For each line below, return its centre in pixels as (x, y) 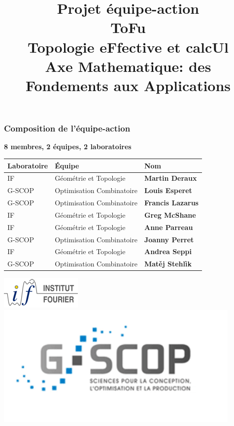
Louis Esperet (168, 190)
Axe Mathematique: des (128, 66)
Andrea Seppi (168, 251)
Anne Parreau (168, 227)
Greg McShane (170, 214)
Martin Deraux (170, 178)
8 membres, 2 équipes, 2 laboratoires (68, 147)
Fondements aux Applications (128, 85)
